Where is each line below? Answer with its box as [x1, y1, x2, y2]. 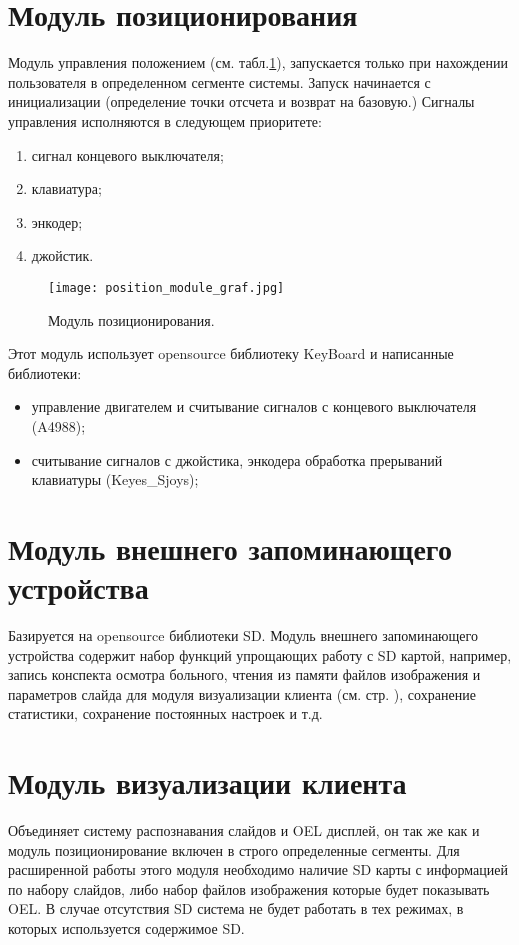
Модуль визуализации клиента [8, 762, 407, 803]
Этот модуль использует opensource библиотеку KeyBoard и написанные [8, 343, 454, 364]
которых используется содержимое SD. [8, 918, 245, 939]
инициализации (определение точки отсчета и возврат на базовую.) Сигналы [8, 91, 475, 112]
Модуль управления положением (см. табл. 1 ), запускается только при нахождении [8, 52, 508, 73]
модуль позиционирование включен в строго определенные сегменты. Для [8, 839, 460, 860]
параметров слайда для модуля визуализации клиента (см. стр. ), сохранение [8, 683, 476, 704]
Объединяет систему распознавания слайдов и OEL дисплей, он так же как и [8, 820, 480, 841]
